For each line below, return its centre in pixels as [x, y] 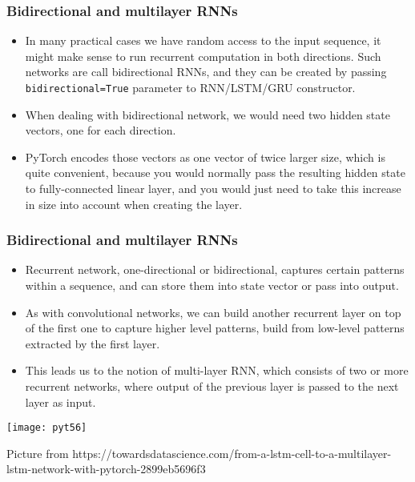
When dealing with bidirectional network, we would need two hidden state [207, 114]
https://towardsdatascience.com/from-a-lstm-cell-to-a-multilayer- [232, 453]
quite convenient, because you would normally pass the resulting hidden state [215, 173]
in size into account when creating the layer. [134, 204]
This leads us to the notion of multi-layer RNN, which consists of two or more [217, 370]
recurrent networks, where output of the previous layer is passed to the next [212, 386]
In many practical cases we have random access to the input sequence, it [203, 40]
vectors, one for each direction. [101, 130]
